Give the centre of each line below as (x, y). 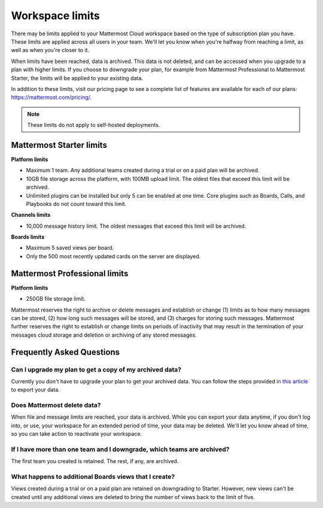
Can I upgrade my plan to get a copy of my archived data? (96, 370)
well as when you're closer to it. (50, 50)
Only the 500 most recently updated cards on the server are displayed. (113, 256)
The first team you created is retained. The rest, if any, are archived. (95, 461)
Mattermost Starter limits (59, 145)
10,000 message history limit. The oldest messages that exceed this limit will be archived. (136, 226)
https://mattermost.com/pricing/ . (51, 97)
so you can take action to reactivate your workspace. (77, 434)
